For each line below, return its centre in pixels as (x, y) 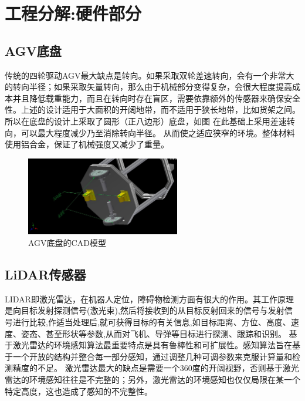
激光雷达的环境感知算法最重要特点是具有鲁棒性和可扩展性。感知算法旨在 (152, 345)
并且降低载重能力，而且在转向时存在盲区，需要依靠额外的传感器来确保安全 (156, 98)
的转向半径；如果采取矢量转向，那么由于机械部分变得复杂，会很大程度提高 (148, 87)
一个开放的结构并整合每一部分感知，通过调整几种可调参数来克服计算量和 (152, 356)
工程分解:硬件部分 (73, 13)
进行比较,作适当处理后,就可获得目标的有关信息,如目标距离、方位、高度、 (152, 321)
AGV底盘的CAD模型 (67, 242)
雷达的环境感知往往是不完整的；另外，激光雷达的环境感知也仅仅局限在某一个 (152, 379)
